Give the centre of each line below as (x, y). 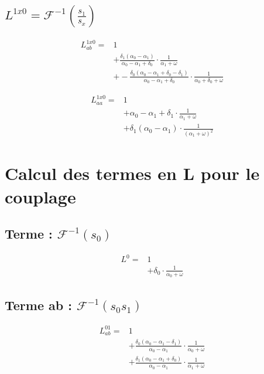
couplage (40, 196)
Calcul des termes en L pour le (132, 173)
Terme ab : (38, 305)
